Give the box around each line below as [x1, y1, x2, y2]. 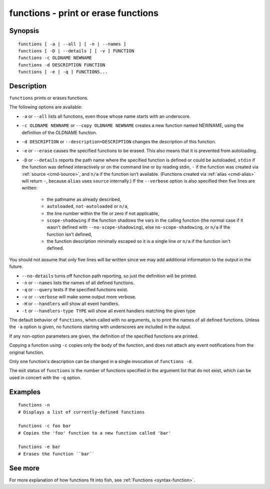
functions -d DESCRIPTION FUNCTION [18, 62, 105, 67]
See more [9, 464, 40, 472]
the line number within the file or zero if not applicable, [46, 210, 159, 216]
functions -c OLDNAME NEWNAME [18, 55, 92, 61]
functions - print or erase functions [9, 7, 158, 18]
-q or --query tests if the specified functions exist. [21, 287, 128, 293]
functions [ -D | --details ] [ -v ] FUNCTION [18, 48, 134, 53]
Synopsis [9, 26, 39, 35]
